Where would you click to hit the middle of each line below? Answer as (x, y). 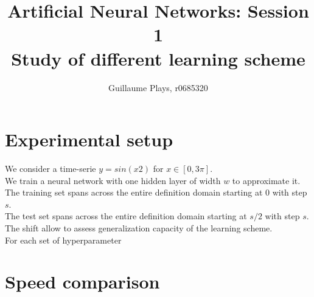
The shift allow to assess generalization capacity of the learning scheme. (139, 228)
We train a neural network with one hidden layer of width (113, 180)
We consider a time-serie (51, 169)
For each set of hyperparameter (63, 240)
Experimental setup (89, 139)
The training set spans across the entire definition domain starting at (134, 192)
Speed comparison (82, 282)
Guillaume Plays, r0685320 (158, 87)
